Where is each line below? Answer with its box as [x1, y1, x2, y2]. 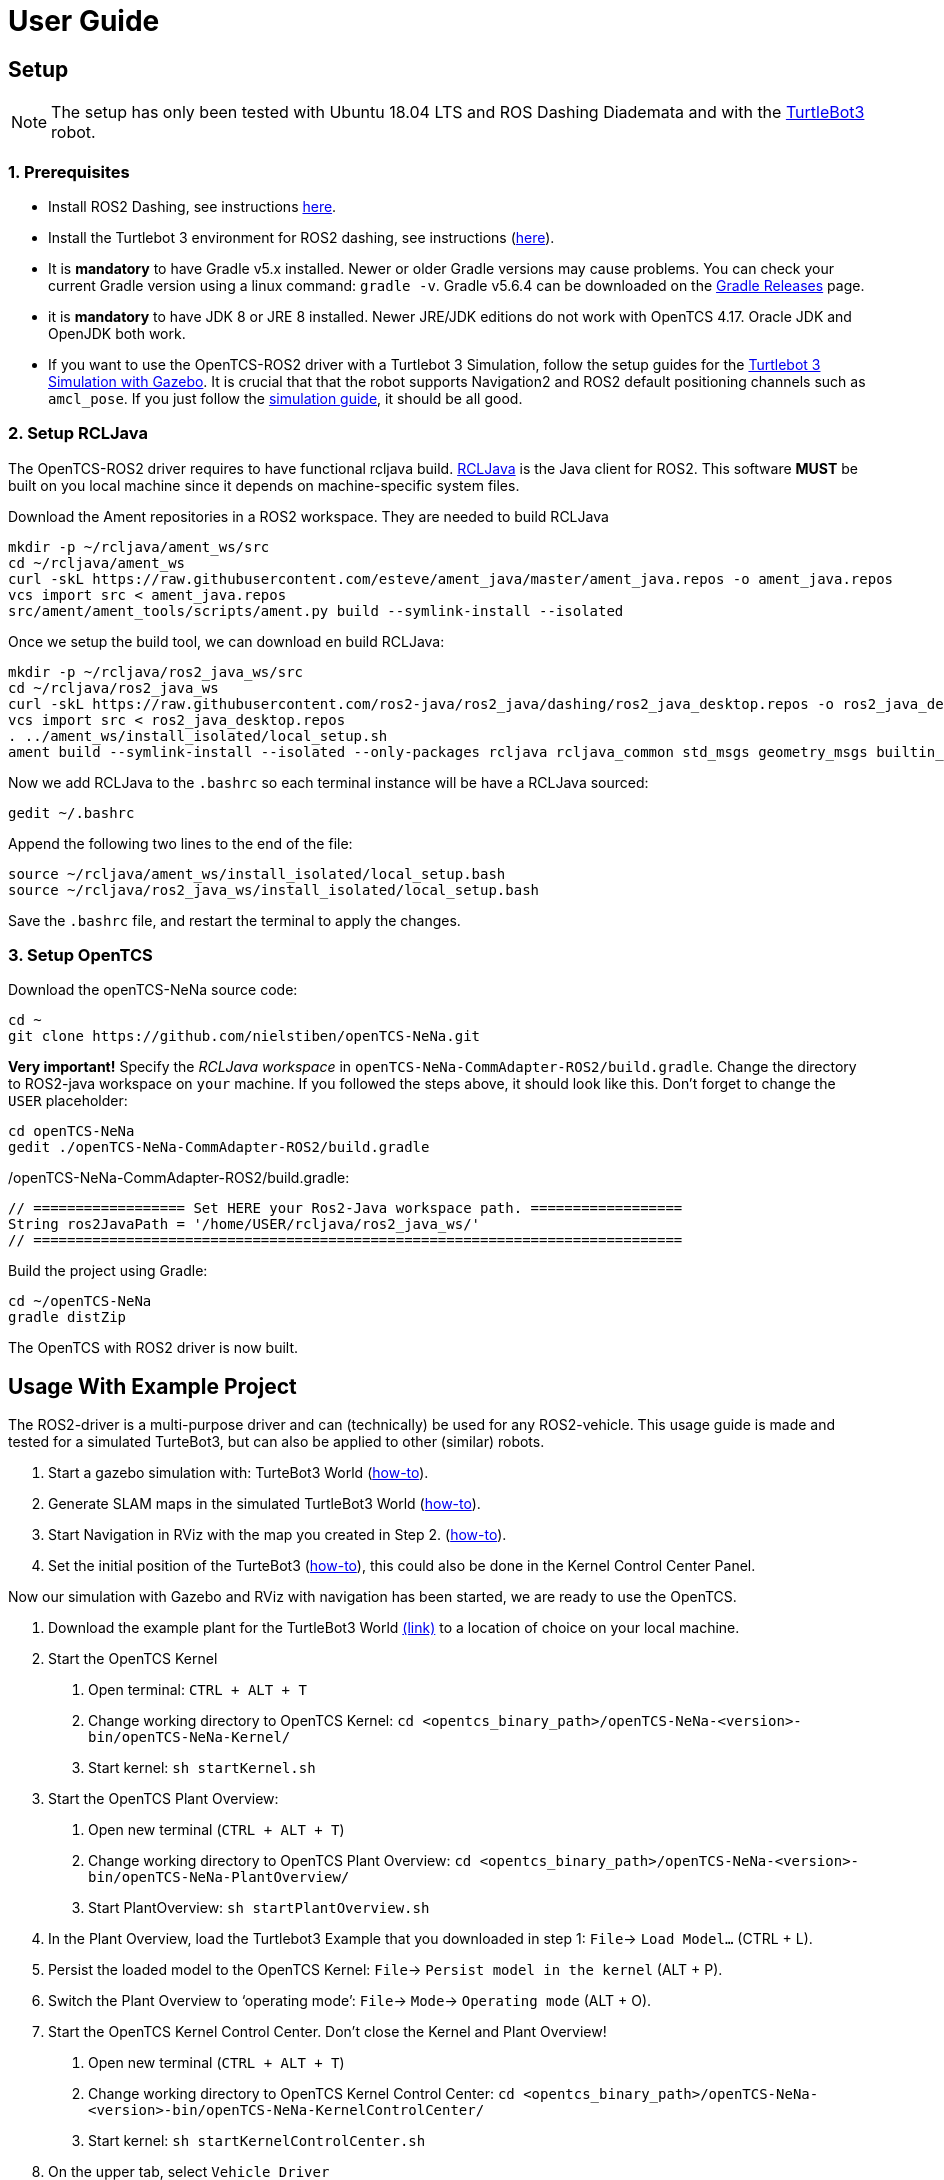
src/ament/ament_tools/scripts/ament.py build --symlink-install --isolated [8, 602, 624, 619]
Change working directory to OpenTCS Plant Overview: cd [88, 1852, 472, 1870]
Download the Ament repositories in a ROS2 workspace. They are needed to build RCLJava [8, 507, 609, 525]
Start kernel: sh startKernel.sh [88, 1759, 316, 1777]
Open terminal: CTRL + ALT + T [88, 1681, 307, 1699]
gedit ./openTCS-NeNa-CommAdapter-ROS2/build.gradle [8, 1139, 430, 1156]
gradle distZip [8, 1309, 127, 1326]
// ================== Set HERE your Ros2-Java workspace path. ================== [8, 1200, 683, 1217]
